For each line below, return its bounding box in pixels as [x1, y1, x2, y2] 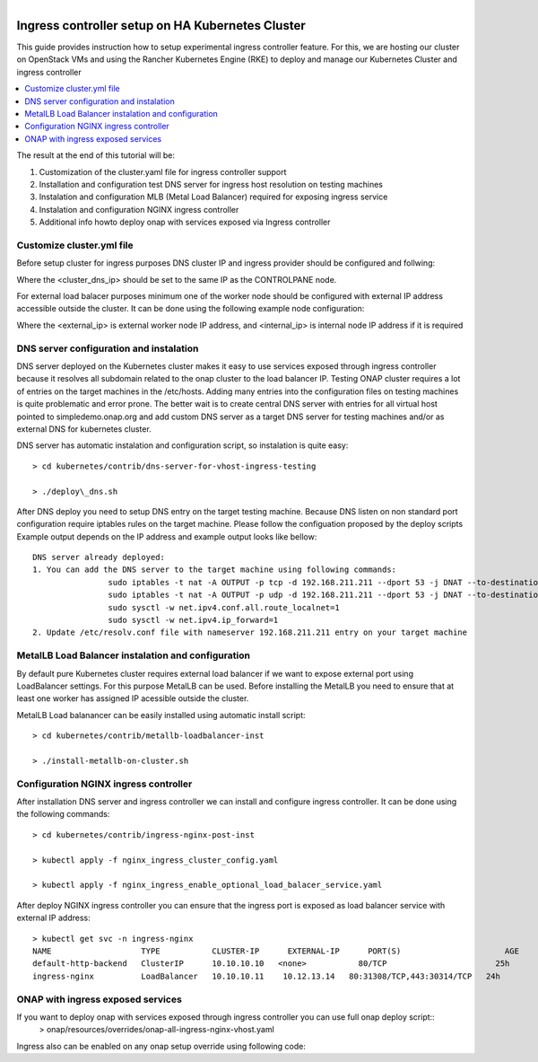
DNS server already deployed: [32, 552, 166, 563]
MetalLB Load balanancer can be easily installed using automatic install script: [16, 709, 306, 720]
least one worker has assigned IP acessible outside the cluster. [16, 693, 249, 704]
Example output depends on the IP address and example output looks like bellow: [16, 531, 317, 542]
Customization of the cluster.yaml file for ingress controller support [39, 166, 287, 177]
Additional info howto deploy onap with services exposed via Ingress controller [39, 216, 331, 228]
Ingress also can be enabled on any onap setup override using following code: [16, 1040, 307, 1051]
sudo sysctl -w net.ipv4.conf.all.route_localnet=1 [108, 602, 340, 612]
